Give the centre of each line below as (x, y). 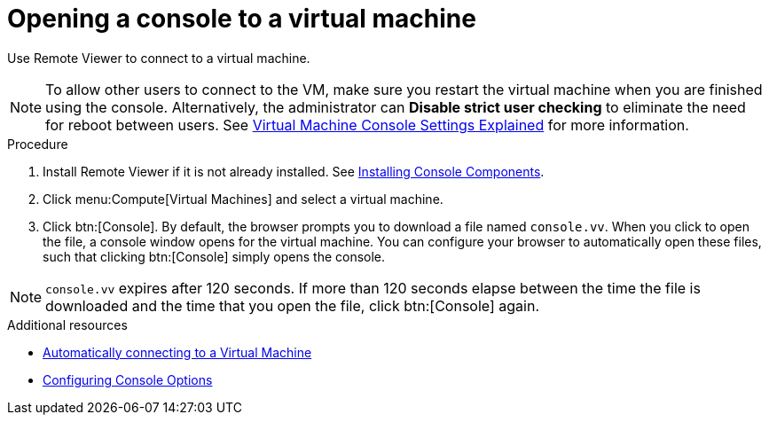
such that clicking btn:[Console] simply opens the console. (214, 256)
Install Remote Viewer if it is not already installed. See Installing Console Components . (294, 171)
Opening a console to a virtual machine (242, 19)
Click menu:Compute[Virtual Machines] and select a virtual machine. (243, 199)
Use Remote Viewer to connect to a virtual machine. (159, 58)
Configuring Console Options (128, 379)
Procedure (38, 144)
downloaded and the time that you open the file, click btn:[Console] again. (292, 305)
